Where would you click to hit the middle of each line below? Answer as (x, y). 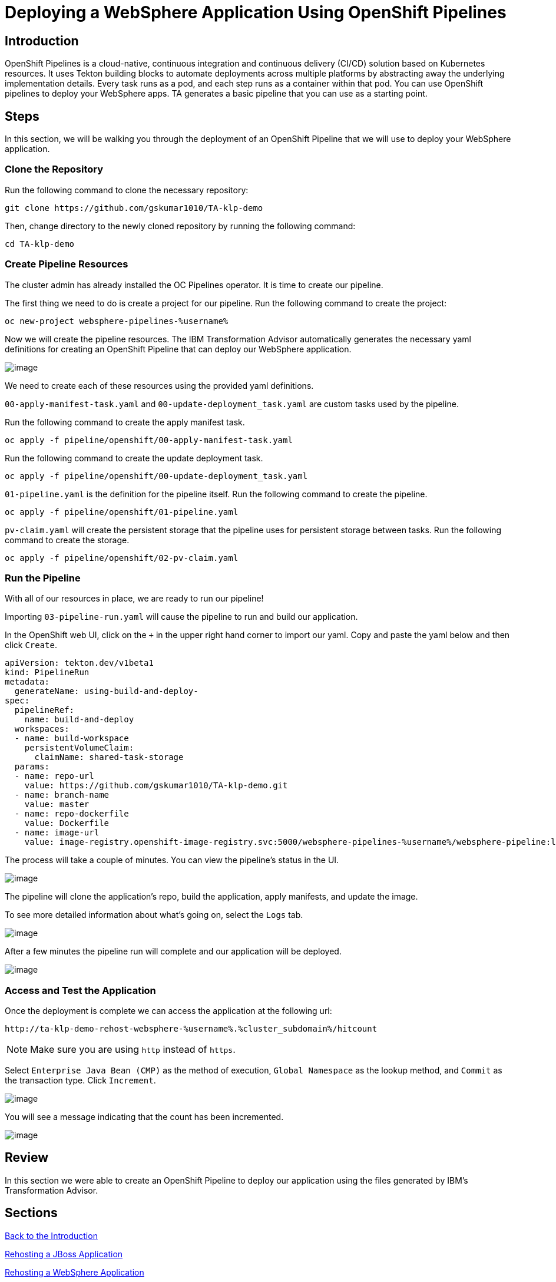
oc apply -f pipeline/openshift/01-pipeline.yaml (122, 512)
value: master (57, 804)
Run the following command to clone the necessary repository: (127, 190)
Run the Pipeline (43, 578)
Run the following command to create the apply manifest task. (125, 422)
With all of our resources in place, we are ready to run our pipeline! (134, 599)
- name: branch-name (62, 795)
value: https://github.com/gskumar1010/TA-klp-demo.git (156, 786)
